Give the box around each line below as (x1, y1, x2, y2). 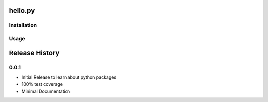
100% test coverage (21, 81, 63, 87)
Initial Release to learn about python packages (21, 74, 117, 80)
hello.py (9, 6, 35, 15)
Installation (9, 22, 37, 29)
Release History (9, 49, 60, 57)
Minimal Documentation (21, 88, 70, 94)
